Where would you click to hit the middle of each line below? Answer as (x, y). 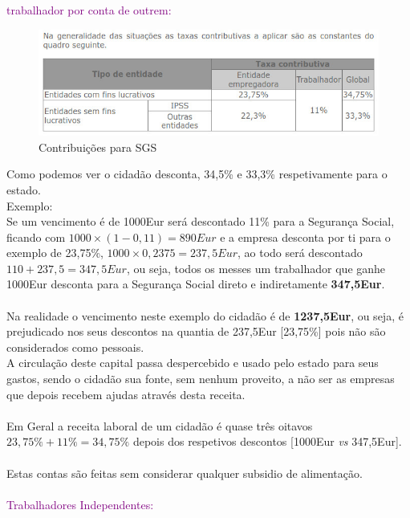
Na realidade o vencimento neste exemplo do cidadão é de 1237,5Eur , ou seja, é (205, 315)
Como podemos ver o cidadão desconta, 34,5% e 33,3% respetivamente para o (197, 174)
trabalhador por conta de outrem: (89, 10)
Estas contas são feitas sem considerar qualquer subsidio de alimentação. (185, 473)
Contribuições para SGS (98, 147)
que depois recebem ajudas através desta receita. (126, 394)
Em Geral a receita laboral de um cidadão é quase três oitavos (160, 425)
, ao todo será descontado (300, 253)
